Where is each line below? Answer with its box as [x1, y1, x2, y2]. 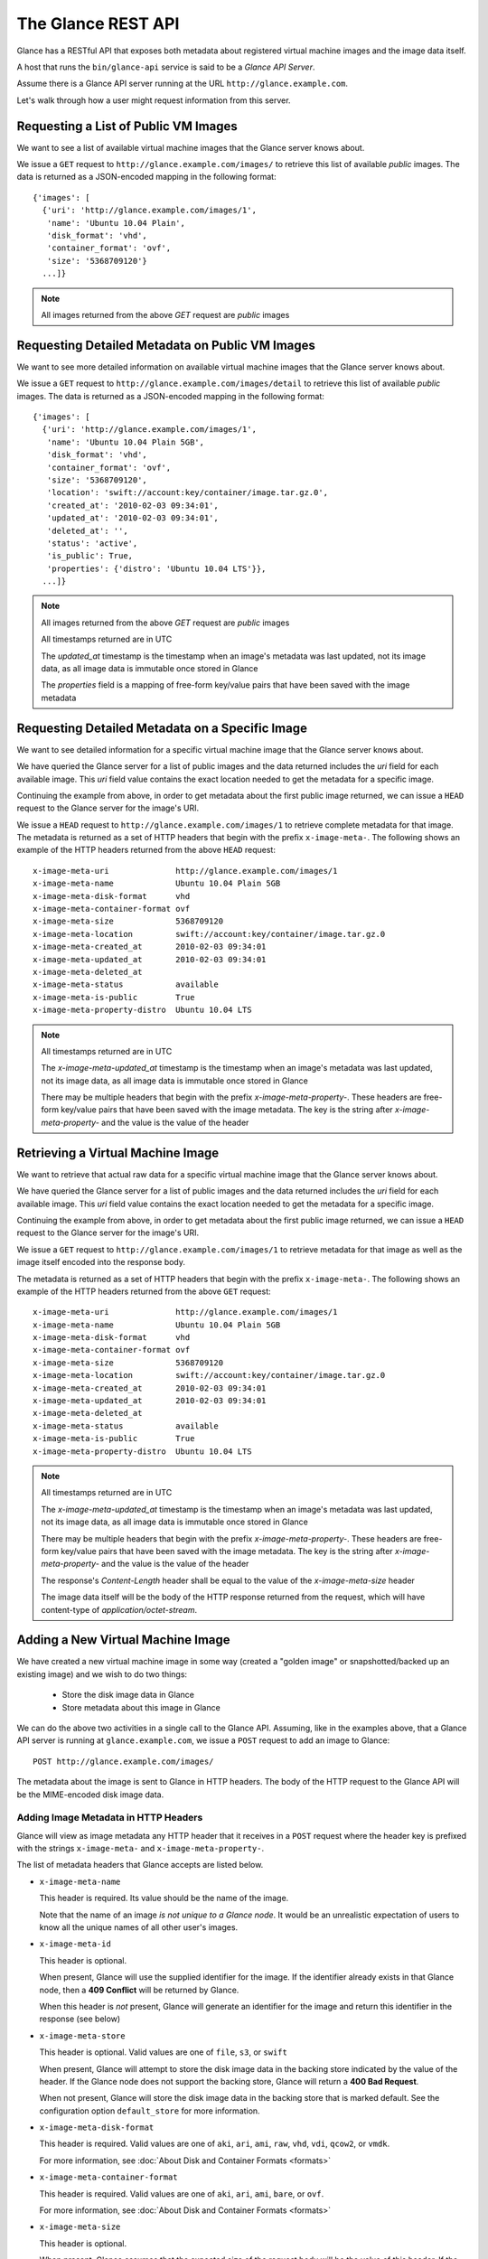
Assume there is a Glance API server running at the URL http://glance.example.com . [16, 78, 348, 89]
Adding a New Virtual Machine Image [16, 1632, 230, 1648]
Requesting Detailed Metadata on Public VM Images [16, 337, 316, 352]
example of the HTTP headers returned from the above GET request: [16, 1286, 271, 1297]
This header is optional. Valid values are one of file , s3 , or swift [39, 2047, 288, 2057]
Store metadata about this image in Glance [61, 1701, 221, 1712]
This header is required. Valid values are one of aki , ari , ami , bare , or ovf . [39, 2188, 324, 2199]
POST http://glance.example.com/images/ [33, 1756, 214, 1767]
